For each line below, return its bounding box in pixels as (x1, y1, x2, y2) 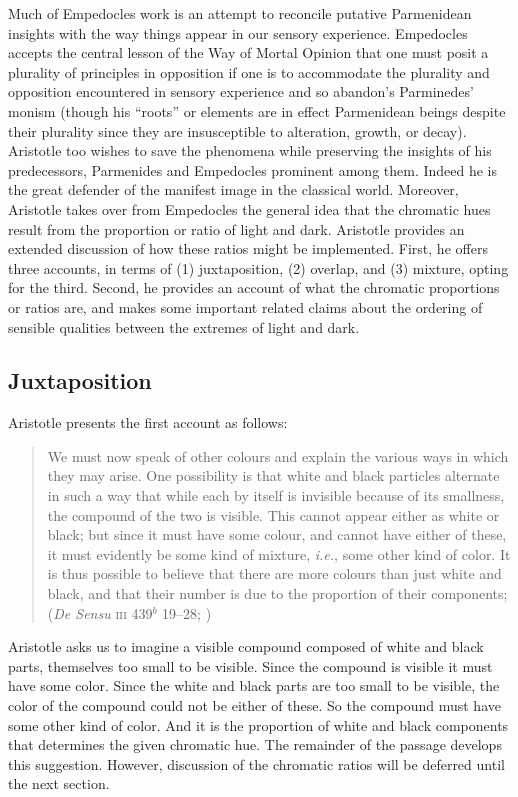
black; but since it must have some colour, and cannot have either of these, (47, 524, 507, 545)
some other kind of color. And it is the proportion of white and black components (8, 714, 509, 735)
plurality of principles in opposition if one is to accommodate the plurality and (8, 61, 490, 82)
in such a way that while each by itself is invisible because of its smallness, (47, 485, 505, 506)
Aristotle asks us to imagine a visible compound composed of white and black (8, 636, 484, 657)
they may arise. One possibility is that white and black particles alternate (47, 465, 500, 486)
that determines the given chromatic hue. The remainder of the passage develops (8, 734, 502, 755)
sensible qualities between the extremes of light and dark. (8, 316, 360, 337)
